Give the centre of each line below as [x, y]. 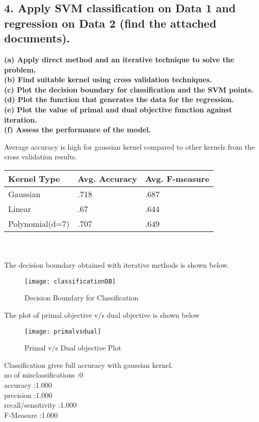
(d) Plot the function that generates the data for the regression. [119, 99]
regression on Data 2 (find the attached [110, 23]
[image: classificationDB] [70, 281]
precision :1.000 [28, 395]
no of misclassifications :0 [44, 375]
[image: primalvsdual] [63, 331]
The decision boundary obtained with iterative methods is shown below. [117, 265]
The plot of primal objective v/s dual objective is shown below [102, 314]
